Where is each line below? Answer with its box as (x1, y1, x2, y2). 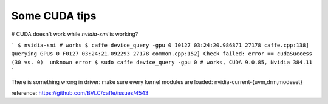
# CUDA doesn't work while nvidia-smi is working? (11, 30, 138, 38)
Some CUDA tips (11, 9, 97, 23)
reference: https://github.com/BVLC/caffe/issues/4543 (11, 89, 149, 97)
